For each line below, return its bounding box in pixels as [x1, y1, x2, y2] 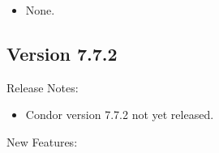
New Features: [6, 133, 78, 150]
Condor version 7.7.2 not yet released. [25, 106, 214, 123]
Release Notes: [6, 79, 79, 96]
